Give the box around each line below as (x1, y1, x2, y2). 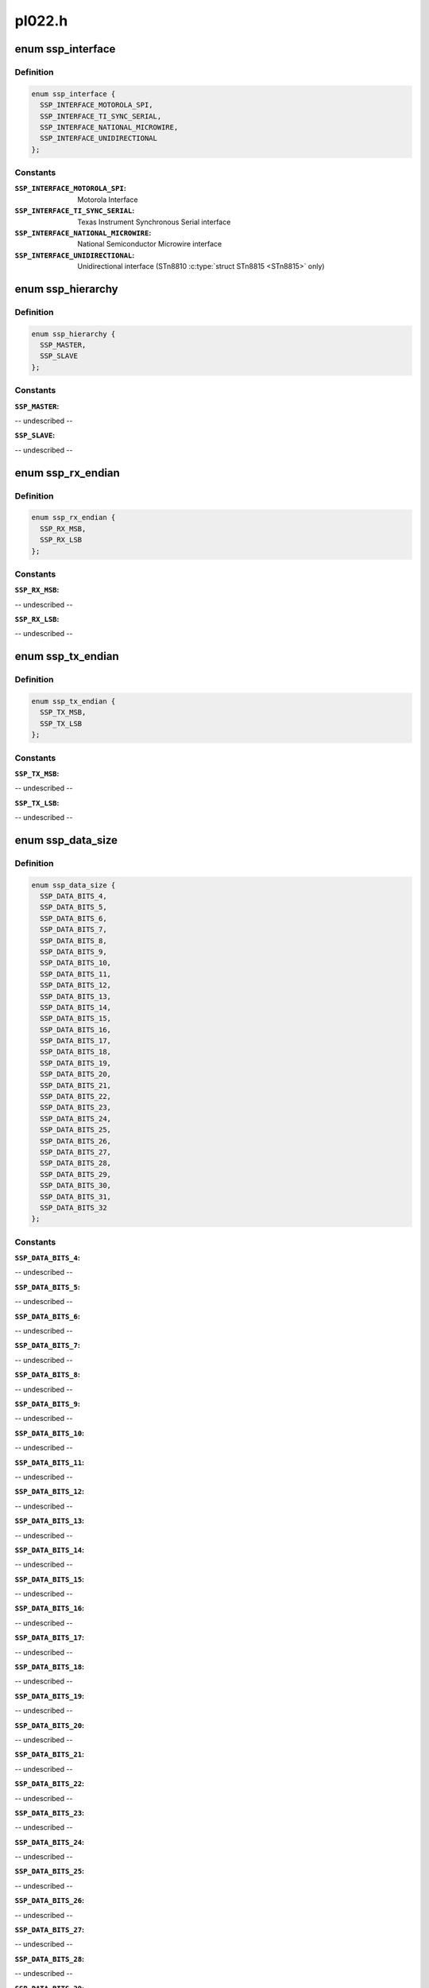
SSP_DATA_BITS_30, (40, 1181, 111, 1190)
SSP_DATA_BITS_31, (40, 1192, 111, 1201)
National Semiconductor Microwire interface (77, 239, 222, 249)
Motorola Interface (77, 195, 138, 204)
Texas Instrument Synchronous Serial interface (77, 217, 231, 227)
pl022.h (14, 12, 68, 29)
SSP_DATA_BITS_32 (40, 1203, 107, 1212)
